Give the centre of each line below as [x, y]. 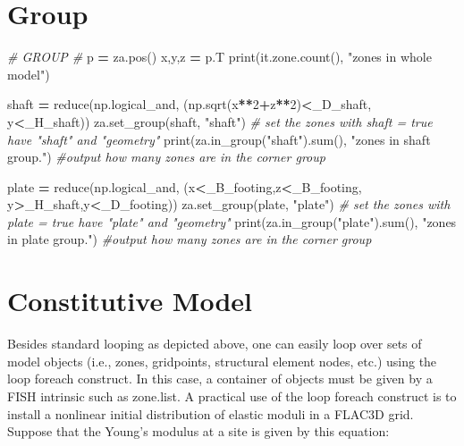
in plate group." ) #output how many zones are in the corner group [190, 239]
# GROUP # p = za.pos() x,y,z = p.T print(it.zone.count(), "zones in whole [219, 57]
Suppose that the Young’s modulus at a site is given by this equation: [198, 431]
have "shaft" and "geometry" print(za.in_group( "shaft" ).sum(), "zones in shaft [219, 139]
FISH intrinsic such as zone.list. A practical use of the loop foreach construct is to [232, 396]
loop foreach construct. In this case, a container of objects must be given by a [220, 379]
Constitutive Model [130, 301]
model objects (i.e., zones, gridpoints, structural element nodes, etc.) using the [222, 361]
